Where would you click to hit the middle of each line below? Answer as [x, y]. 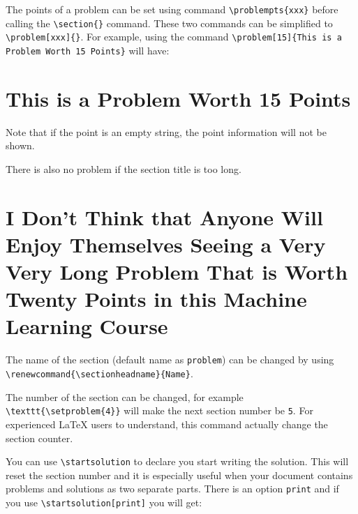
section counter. [39, 438]
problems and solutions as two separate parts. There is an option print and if [172, 489]
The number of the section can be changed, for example [125, 396]
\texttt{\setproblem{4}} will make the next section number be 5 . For [159, 410]
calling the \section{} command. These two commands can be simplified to [169, 23]
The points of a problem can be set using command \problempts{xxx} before [172, 9]
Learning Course [87, 326]
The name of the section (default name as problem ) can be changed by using [170, 360]
